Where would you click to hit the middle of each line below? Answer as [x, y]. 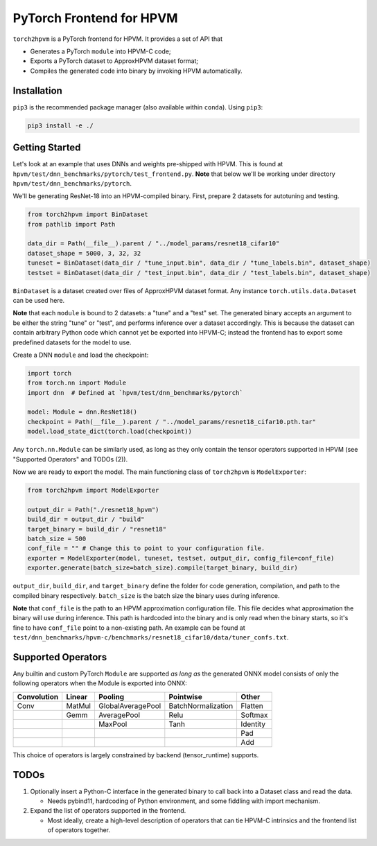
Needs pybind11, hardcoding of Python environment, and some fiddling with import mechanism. [184, 801]
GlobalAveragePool [130, 705]
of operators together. [79, 830]
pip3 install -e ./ [60, 125]
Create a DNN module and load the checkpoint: [81, 355]
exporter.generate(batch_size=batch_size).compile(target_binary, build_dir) [163, 568]
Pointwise [185, 696]
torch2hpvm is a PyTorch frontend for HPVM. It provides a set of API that [118, 39]
